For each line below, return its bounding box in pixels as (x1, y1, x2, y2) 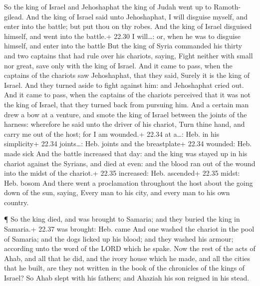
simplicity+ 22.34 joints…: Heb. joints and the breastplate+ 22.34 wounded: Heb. (4, 138, 252, 149)
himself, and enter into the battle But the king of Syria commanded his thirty (4, 40, 242, 51)
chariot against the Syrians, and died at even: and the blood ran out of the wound (4, 158, 256, 168)
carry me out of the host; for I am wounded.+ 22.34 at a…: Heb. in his (4, 128, 220, 139)
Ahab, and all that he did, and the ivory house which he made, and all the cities (4, 253, 250, 263)
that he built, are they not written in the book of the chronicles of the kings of (4, 263, 245, 273)
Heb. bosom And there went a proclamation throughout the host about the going (4, 177, 253, 188)
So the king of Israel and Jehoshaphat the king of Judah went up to (4, 1, 212, 11)
